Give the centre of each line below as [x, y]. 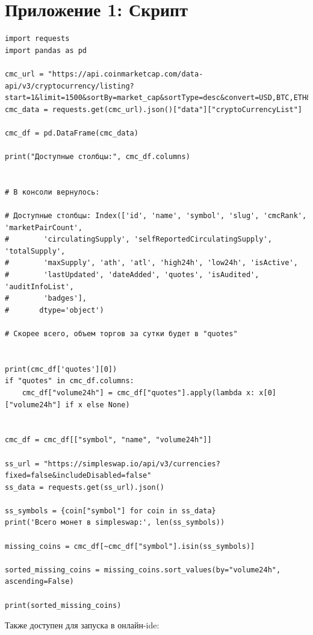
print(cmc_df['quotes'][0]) [61, 369]
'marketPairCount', [44, 227]
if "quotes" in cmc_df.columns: [70, 381]
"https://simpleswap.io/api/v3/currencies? [132, 464]
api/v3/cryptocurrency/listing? [70, 86]
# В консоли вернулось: [52, 192]
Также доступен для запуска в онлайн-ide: [82, 625]
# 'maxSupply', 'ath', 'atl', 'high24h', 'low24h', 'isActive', [151, 263]
